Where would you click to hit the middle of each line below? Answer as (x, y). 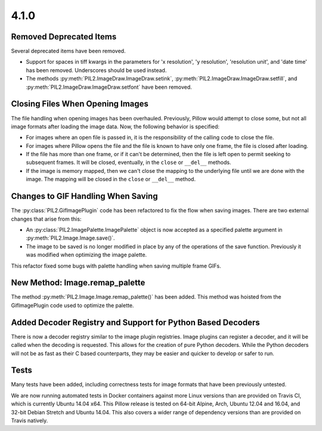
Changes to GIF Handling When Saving (84, 196)
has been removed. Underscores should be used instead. (96, 70)
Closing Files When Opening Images (80, 104)
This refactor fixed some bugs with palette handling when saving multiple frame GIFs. (116, 266)
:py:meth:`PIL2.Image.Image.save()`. (71, 238)
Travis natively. (30, 420)
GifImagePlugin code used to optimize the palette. (72, 305)
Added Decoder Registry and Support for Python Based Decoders (136, 322)
